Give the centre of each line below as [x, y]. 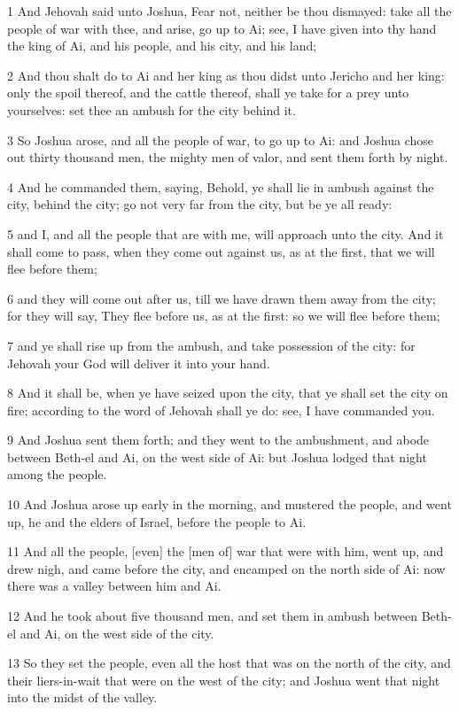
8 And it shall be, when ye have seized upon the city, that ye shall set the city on [228, 393]
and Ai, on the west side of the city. [117, 633]
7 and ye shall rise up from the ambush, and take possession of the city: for [211, 345]
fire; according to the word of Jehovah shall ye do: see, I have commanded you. [221, 410]
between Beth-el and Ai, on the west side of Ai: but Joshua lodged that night [217, 457]
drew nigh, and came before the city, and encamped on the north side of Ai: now [226, 568]
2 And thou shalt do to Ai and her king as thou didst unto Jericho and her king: [226, 75]
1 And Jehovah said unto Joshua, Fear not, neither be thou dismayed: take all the [229, 11]
